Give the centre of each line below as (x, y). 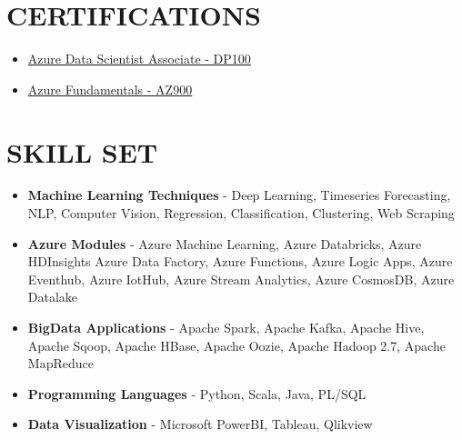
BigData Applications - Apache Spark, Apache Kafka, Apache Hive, (226, 327)
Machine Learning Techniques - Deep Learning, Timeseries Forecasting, (239, 195)
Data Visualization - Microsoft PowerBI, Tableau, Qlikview (200, 424)
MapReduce (60, 363)
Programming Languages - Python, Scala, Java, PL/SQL (197, 393)
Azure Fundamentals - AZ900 (110, 89)
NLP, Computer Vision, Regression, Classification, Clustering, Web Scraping (241, 213)
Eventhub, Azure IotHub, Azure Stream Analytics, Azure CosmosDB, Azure (241, 279)
